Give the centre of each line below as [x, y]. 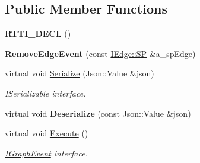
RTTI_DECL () [38, 33]
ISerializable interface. [45, 93]
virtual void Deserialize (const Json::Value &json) [98, 113]
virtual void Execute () [47, 133]
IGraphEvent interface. [46, 153]
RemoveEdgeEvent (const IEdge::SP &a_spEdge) [100, 53]
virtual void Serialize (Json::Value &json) [80, 73]
